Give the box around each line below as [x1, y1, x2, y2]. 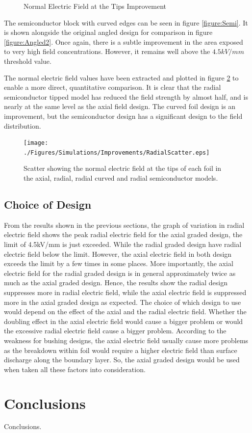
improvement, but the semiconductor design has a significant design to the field [4, 110, 243, 121]
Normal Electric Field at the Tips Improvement [24, 1, 167, 11]
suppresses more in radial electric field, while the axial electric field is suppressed [4, 287, 247, 297]
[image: [24, 139, 49, 147]
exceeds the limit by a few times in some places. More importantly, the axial [4, 258, 233, 269]
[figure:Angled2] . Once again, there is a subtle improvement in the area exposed [4, 36, 243, 47]
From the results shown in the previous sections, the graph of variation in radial [4, 219, 245, 230]
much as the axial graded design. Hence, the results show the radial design [4, 277, 227, 288]
